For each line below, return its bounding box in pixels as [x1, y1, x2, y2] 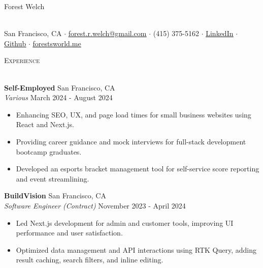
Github [4, 38, 26, 48]
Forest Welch [4, 1, 45, 11]
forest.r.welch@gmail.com [68, 28, 147, 39]
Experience [4, 55, 40, 66]
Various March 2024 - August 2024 [4, 92, 113, 103]
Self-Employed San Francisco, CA [4, 82, 115, 93]
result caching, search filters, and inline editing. [16, 254, 163, 265]
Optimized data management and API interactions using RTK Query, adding [16, 244, 256, 255]
